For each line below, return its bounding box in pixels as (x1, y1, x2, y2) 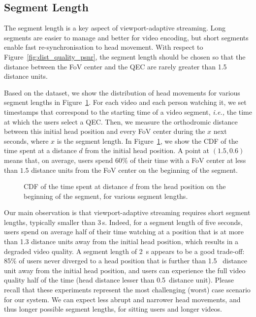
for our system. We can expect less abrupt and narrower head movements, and (4, 294, 241, 304)
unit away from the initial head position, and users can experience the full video (4, 265, 246, 275)
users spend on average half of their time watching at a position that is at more (4, 226, 244, 237)
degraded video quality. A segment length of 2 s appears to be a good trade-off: (4, 246, 245, 256)
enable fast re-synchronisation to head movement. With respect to (4, 42, 203, 52)
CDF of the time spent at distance (24, 181, 128, 191)
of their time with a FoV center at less (130, 155, 246, 165)
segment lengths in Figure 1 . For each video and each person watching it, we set (4, 97, 247, 107)
